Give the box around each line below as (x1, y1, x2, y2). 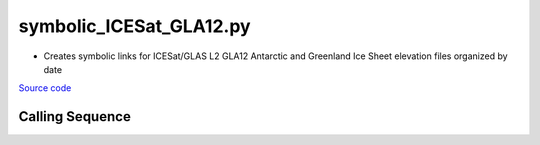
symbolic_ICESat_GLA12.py (18, 15, 251, 37)
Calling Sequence (18, 108, 132, 125)
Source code (18, 82, 72, 94)
